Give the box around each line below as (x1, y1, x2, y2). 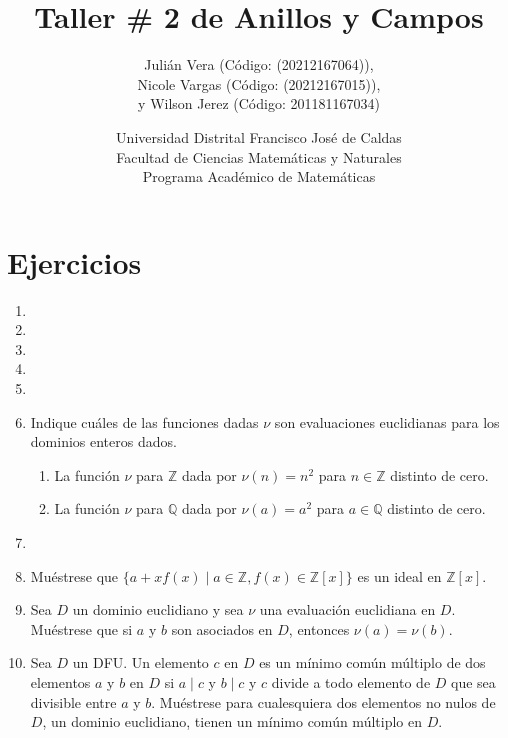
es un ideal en (357, 565, 442, 586)
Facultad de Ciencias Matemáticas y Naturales (116, 146, 402, 167)
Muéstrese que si (30, 618, 133, 639)
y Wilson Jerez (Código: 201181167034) (138, 93, 380, 114)
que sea (451, 671, 496, 692)
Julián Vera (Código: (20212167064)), (144, 54, 374, 75)
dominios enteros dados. (30, 431, 177, 452)
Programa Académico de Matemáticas (142, 166, 376, 187)
